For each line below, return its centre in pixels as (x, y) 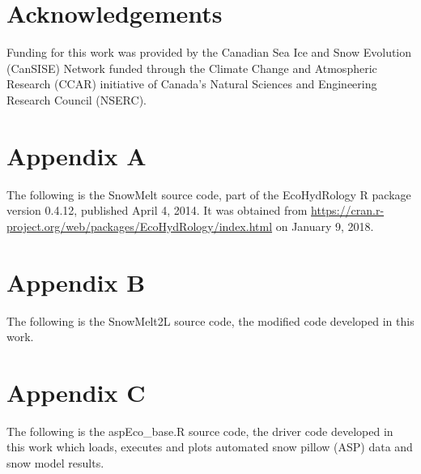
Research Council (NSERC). (77, 99)
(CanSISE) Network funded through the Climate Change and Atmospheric (192, 68)
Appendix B (76, 282)
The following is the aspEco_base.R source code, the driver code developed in (200, 431)
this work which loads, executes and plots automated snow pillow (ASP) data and (210, 447)
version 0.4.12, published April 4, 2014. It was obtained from (157, 210)
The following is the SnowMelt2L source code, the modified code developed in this (210, 320)
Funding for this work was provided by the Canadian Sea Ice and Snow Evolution (209, 52)
